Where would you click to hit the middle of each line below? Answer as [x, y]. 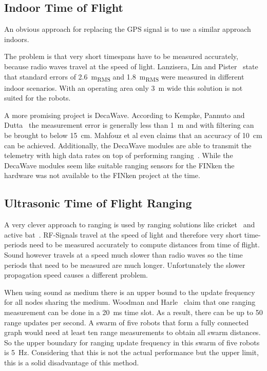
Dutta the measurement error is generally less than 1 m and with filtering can [129, 125]
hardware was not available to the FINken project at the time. [102, 175]
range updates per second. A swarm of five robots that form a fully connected [127, 322]
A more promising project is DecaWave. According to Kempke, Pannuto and [125, 115]
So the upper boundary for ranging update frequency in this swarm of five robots [132, 342]
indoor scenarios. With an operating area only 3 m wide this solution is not [123, 87]
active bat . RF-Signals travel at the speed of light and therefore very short [123, 234]
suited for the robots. [37, 98]
